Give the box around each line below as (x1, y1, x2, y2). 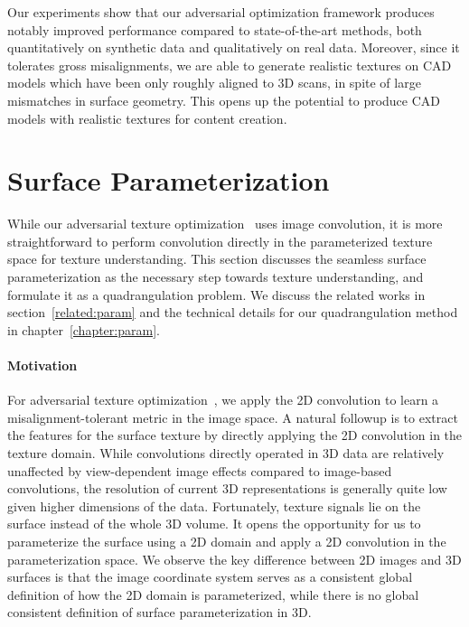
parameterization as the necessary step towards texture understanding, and (7, 267, 424, 286)
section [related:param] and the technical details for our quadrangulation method (7, 303, 458, 322)
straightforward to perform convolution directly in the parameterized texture (7, 231, 433, 250)
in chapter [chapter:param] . (7, 320, 160, 339)
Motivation (7, 356, 78, 375)
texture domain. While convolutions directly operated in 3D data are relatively (7, 444, 445, 463)
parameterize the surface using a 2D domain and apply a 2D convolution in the (7, 531, 446, 550)
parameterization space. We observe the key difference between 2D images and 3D (7, 549, 462, 568)
